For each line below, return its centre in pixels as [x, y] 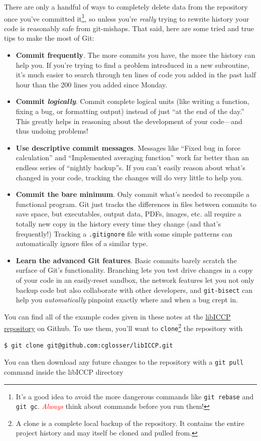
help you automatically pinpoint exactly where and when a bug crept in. [127, 300]
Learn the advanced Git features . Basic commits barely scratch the [126, 260]
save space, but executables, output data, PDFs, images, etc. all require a [128, 214]
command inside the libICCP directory [64, 371]
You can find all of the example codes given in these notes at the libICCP [117, 316]
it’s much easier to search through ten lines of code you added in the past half [136, 75]
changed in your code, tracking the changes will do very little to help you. [129, 177]
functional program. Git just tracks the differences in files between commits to [136, 204]
